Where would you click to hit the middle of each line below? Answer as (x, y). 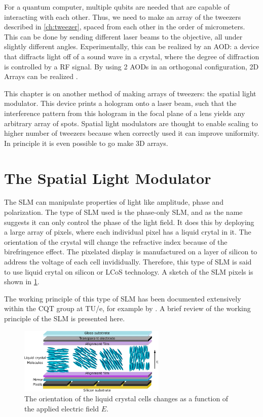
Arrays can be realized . (41, 76)
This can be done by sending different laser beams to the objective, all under (123, 36)
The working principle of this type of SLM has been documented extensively (123, 298)
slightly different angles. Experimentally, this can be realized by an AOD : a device (132, 46)
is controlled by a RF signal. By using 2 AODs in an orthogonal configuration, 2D (131, 66)
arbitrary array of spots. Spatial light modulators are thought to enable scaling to (131, 123)
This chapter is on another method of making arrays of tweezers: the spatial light (130, 93)
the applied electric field (62, 408)
